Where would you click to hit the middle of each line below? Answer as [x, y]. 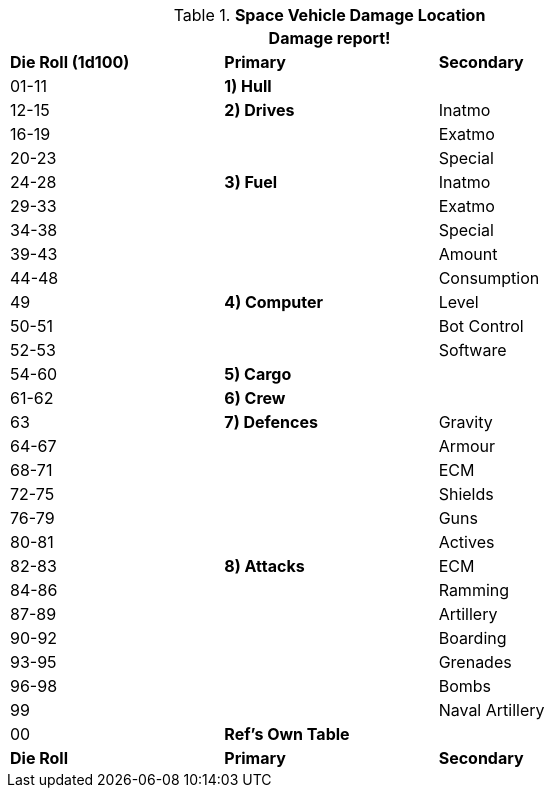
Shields [466, 494]
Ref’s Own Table [287, 734]
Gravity [465, 422]
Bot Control [481, 326]
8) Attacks [264, 566]
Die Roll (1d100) [70, 62]
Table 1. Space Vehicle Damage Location [329, 15]
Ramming [474, 590]
